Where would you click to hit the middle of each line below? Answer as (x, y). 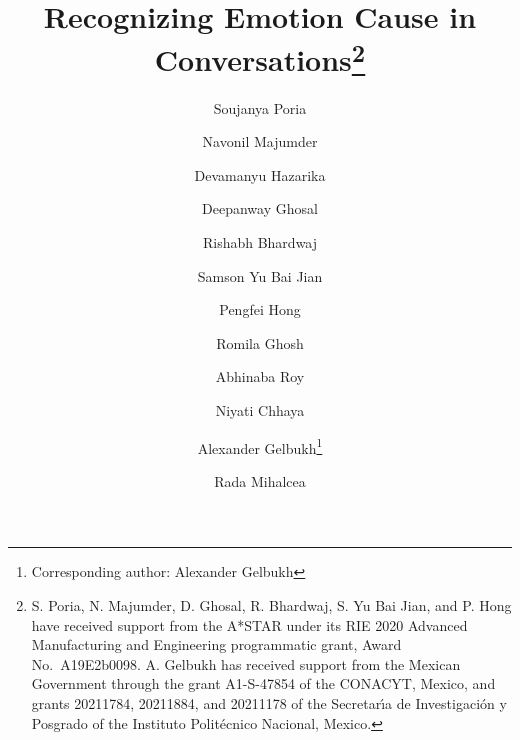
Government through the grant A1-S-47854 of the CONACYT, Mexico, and (263, 683)
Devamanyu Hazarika (260, 174)
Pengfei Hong (260, 309)
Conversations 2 (260, 57)
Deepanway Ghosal (260, 208)
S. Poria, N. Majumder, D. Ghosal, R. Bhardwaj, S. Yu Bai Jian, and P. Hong (271, 605)
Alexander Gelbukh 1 (260, 446)
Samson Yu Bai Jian (260, 275)
